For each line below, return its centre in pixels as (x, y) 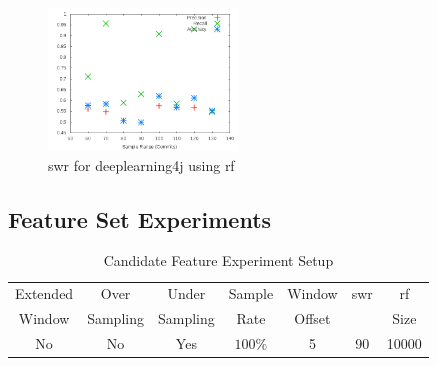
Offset (312, 318)
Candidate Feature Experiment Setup (218, 260)
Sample (251, 293)
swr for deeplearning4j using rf (141, 164)
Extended (44, 293)
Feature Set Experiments (140, 218)
